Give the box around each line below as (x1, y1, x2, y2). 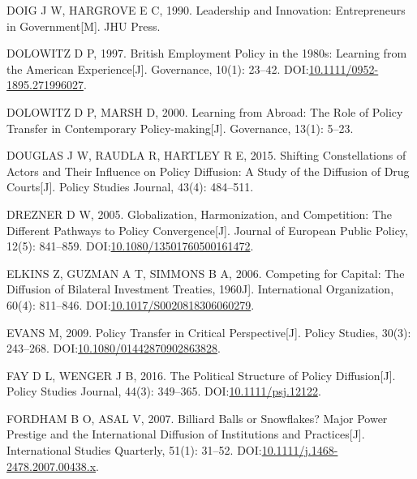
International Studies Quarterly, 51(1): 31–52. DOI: (6, 442, 262, 459)
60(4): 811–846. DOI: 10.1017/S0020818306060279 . (6, 296, 255, 313)
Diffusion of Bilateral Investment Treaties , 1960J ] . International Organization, (6, 280, 394, 297)
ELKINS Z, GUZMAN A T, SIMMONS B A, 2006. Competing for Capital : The (6, 264, 405, 281)
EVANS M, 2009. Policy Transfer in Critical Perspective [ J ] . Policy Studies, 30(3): (6, 323, 411, 340)
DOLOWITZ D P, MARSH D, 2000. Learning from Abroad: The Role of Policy (6, 103, 403, 120)
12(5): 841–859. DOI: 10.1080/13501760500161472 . (6, 237, 254, 254)
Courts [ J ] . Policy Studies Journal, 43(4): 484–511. (6, 178, 254, 195)
